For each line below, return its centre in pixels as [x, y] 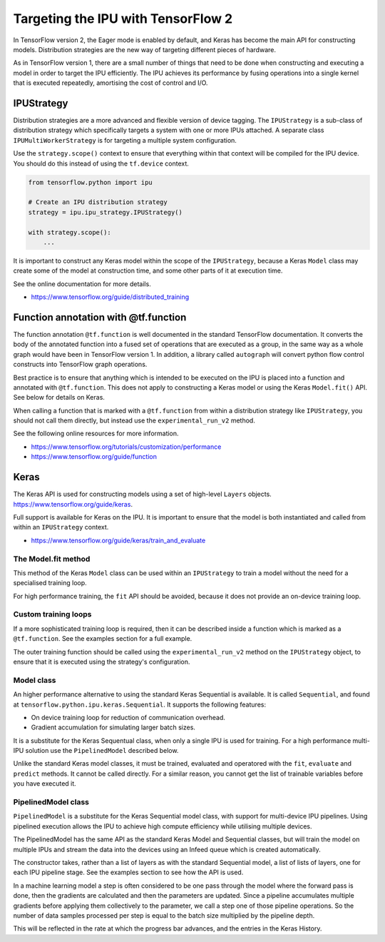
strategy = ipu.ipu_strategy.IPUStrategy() [106, 212]
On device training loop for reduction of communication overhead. [128, 717]
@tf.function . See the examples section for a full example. [103, 639]
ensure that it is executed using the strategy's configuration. [102, 662]
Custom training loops [52, 614]
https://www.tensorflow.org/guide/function [94, 457]
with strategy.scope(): [70, 232]
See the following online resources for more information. [96, 434]
